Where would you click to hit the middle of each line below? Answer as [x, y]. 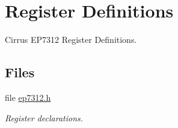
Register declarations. [44, 117]
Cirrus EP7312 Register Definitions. [71, 40]
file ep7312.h [28, 97]
